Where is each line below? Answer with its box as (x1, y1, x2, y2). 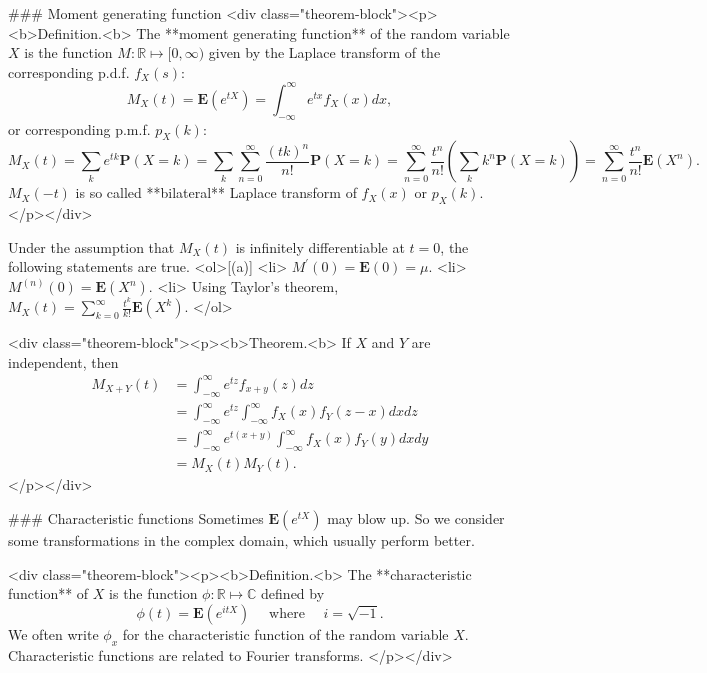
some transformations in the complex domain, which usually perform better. (8, 529, 475, 550)
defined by (261, 583, 325, 604)
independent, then (8, 351, 119, 372)
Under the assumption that (8, 236, 175, 257)
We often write (8, 623, 99, 644)
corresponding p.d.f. (8, 61, 130, 82)
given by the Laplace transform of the (208, 42, 441, 63)
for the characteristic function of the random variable (122, 623, 449, 644)
